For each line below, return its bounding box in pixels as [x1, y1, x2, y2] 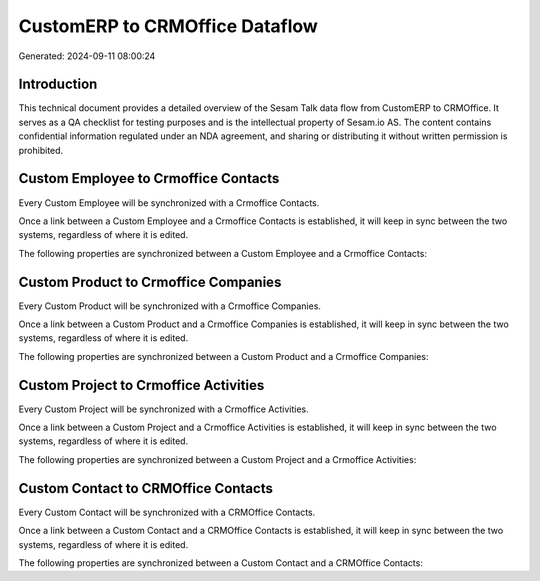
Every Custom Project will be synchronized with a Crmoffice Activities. [18, 403, 309, 415]
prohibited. [18, 144, 64, 156]
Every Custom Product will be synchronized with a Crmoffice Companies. [18, 300, 322, 312]
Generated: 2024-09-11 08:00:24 [18, 50, 156, 62]
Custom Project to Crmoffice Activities [18, 376, 265, 394]
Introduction [18, 76, 98, 93]
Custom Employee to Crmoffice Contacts [18, 170, 280, 187]
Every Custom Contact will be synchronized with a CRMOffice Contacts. [18, 506, 316, 518]
